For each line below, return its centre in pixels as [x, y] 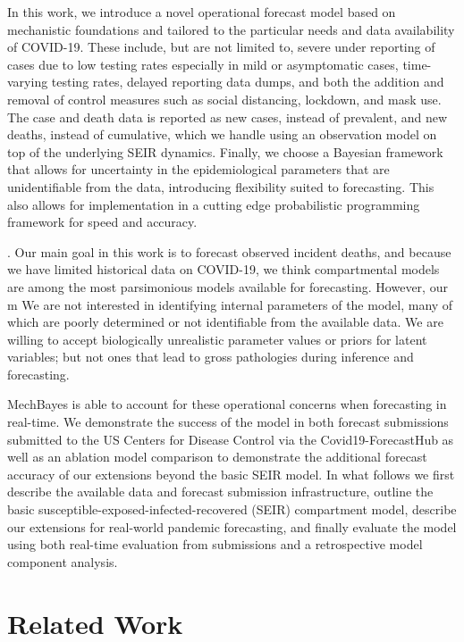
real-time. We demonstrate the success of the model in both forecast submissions [228, 422]
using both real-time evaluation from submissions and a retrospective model [215, 544]
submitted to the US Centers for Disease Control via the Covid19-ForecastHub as [231, 439]
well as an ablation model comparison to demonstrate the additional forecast [217, 457]
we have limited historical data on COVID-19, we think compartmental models [224, 269]
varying [28, 82]
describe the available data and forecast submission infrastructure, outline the [220, 492]
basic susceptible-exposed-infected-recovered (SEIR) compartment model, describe [232, 509]
